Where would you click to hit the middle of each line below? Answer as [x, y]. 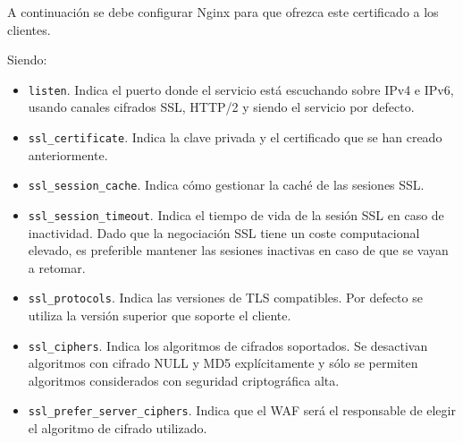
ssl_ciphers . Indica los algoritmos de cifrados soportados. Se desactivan [228, 345]
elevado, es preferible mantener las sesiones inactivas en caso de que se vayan [238, 250]
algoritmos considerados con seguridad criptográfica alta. [184, 380]
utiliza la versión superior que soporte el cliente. [160, 315]
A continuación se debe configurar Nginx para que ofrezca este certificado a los [223, 12]
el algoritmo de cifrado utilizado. [118, 428]
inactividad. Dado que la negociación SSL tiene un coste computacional [224, 232]
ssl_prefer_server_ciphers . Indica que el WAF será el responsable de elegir [242, 410]
